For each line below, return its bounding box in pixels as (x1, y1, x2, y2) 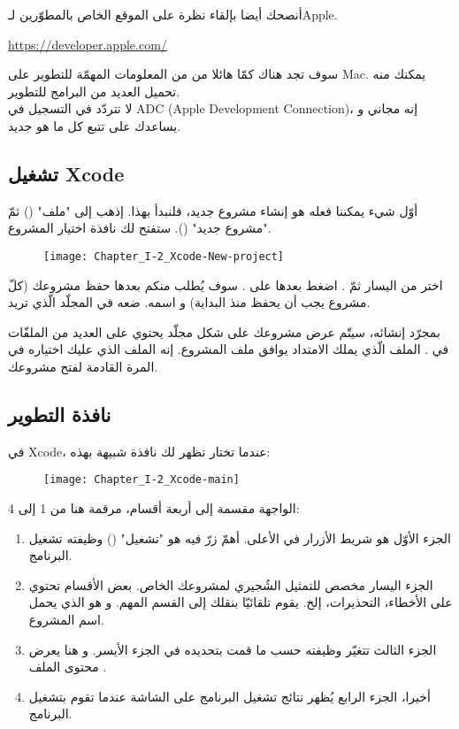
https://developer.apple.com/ (8, 35, 167, 53)
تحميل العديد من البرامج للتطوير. (8, 81, 180, 100)
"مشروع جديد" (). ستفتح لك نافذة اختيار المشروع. (8, 219, 272, 237)
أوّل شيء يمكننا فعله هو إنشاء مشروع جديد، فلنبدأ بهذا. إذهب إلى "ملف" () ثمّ (8, 201, 418, 219)
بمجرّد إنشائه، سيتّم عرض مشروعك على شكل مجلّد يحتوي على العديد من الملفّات (8, 322, 440, 341)
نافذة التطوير (8, 400, 111, 427)
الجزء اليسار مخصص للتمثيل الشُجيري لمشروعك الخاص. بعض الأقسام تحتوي (28, 575, 433, 594)
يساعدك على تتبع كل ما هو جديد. (8, 116, 181, 134)
